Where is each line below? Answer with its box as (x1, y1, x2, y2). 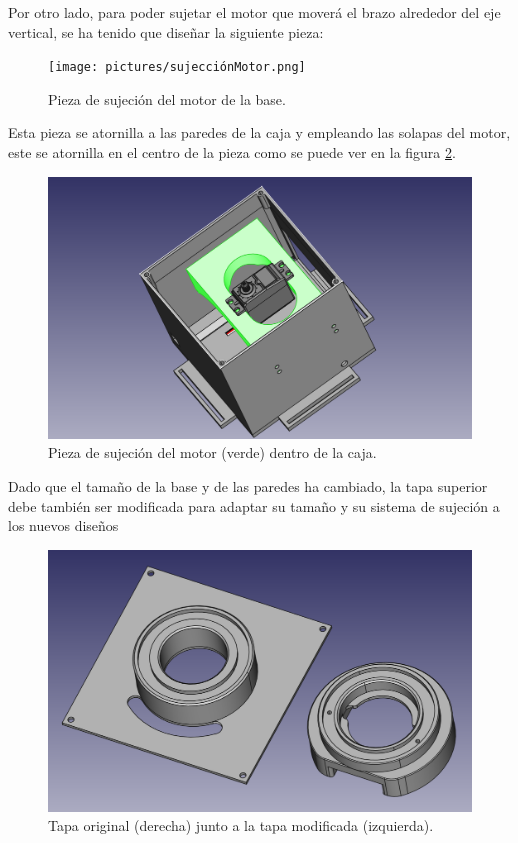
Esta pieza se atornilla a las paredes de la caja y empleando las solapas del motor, (8, 122, 511, 143)
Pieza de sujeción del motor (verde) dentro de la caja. (48, 442, 377, 463)
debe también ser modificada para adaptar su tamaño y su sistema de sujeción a (8, 495, 500, 516)
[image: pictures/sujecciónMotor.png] (48, 60, 306, 75)
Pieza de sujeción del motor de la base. (48, 88, 286, 109)
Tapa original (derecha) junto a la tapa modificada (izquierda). (48, 815, 434, 836)
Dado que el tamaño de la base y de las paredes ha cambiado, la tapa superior (8, 475, 488, 496)
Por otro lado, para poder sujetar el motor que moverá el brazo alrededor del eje (8, 2, 501, 22)
